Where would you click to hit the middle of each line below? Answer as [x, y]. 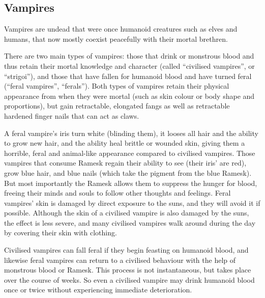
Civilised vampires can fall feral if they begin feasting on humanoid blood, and [126, 250]
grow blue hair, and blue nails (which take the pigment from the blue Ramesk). [128, 172]
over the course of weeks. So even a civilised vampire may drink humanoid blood [129, 279]
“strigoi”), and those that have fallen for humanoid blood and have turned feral [128, 76]
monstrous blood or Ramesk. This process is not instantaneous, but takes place [128, 270]
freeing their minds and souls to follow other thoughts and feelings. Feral [117, 193]
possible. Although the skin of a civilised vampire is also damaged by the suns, [127, 213]
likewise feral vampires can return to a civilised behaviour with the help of [120, 260]
